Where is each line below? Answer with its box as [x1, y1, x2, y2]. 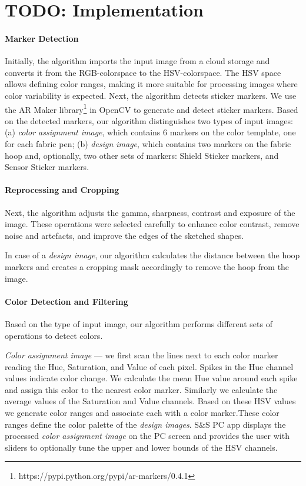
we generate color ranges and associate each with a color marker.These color [5, 407, 280, 419]
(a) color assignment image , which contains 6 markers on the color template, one [5, 126, 296, 138]
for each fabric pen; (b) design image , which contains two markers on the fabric [5, 137, 291, 149]
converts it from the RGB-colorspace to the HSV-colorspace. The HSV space [5, 66, 281, 78]
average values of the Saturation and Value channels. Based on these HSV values [5, 395, 296, 407]
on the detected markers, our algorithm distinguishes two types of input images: [5, 114, 293, 127]
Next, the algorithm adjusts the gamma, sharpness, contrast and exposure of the [5, 206, 295, 218]
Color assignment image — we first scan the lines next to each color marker [5, 349, 278, 361]
